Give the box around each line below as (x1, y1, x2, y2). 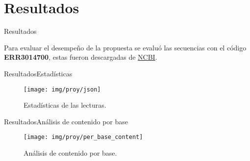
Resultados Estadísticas (4, 68, 73, 78)
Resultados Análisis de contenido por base (4, 116, 128, 126)
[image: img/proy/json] (24, 86, 101, 93)
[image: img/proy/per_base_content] (24, 134, 143, 141)
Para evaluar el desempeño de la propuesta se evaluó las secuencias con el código (4, 42, 247, 52)
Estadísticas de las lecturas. (24, 100, 106, 110)
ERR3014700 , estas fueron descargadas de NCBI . (4, 52, 157, 62)
